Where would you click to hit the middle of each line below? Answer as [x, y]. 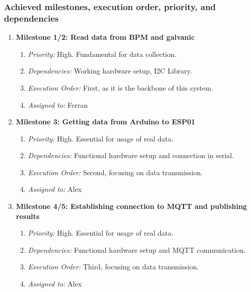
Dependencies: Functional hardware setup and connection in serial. [131, 155]
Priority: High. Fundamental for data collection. [102, 54]
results [28, 216]
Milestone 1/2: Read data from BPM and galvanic [105, 37]
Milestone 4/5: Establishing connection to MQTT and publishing [131, 206]
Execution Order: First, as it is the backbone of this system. [120, 87]
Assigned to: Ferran [58, 104]
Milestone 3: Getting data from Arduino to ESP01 [106, 122]
